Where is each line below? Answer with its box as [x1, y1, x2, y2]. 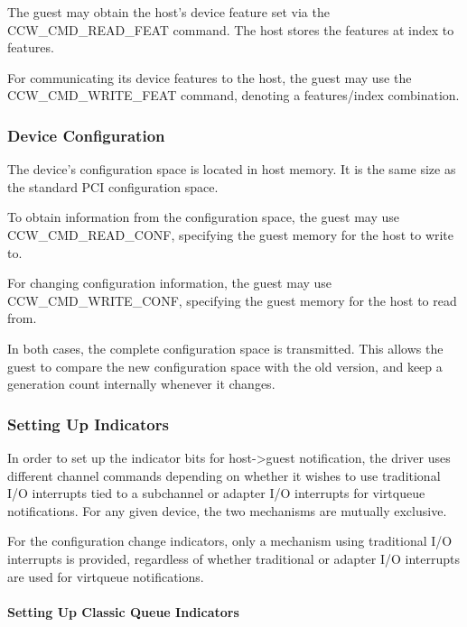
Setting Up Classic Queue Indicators [7, 602, 239, 621]
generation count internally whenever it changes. [7, 374, 276, 393]
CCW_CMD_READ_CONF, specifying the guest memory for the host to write [7, 225, 454, 244]
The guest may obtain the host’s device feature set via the [7, 3, 330, 21]
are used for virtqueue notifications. [7, 567, 204, 586]
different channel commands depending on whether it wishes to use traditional [7, 466, 441, 484]
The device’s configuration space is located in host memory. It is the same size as [7, 160, 456, 179]
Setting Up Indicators [7, 412, 169, 435]
